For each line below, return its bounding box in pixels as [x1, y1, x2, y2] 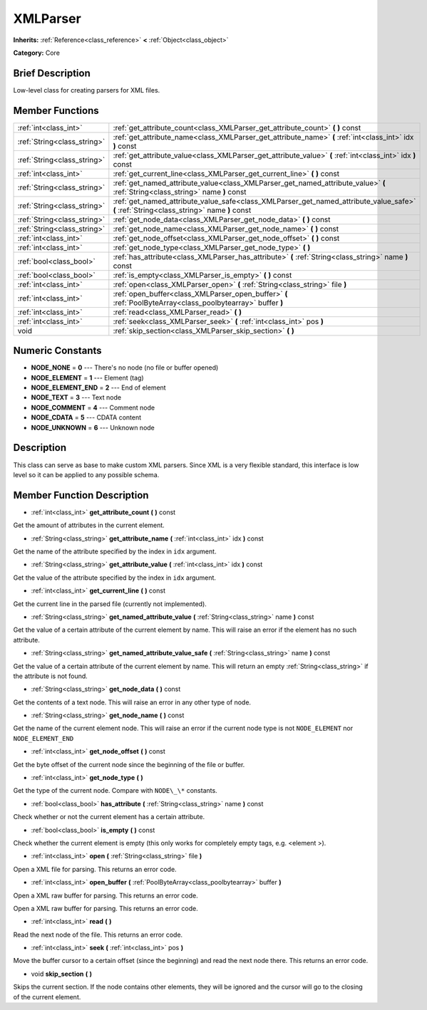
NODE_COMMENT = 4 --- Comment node [31, 403, 155, 412]
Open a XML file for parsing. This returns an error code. [13, 865, 178, 873]
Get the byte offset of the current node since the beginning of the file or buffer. [13, 760, 245, 769]
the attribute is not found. [13, 672, 88, 680]
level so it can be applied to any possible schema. [13, 470, 160, 479]
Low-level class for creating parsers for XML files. [13, 85, 160, 94]
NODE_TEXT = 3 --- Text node [31, 393, 121, 402]
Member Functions [13, 104, 99, 117]
